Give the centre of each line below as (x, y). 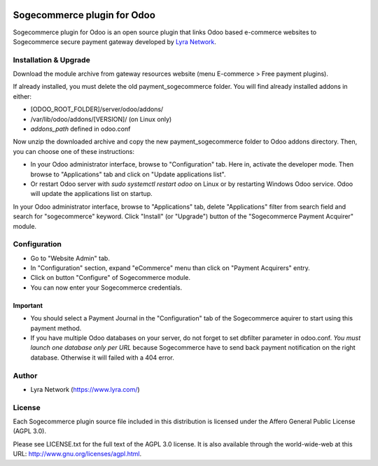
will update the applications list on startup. (92, 194)
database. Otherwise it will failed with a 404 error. (103, 358)
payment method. (56, 328)
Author (25, 376)
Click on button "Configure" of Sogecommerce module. (110, 278)
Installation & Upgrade (51, 59)
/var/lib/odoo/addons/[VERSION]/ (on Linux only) (101, 119)
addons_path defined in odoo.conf (80, 129)
